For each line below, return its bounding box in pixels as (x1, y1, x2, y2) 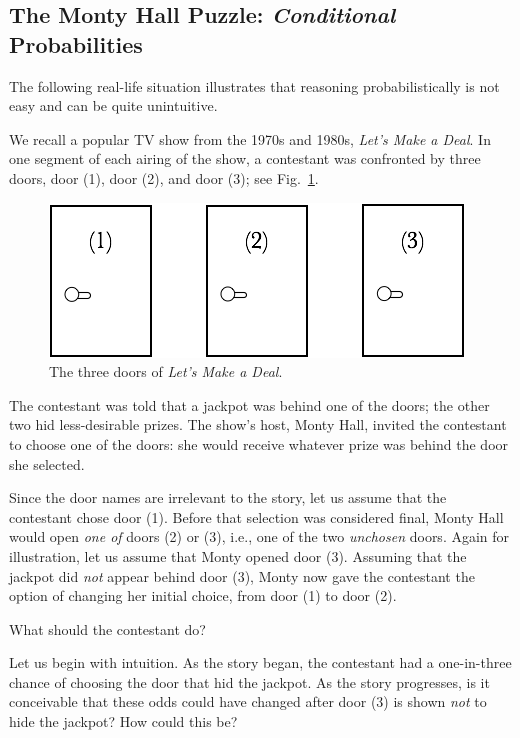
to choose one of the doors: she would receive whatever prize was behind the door (9, 433, 509, 454)
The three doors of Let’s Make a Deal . (49, 361, 283, 382)
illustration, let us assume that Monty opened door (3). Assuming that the (9, 545, 467, 566)
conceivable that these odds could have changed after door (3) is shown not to (9, 691, 487, 712)
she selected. (9, 453, 85, 474)
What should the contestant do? (9, 618, 206, 639)
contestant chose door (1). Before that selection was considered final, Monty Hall (9, 506, 504, 527)
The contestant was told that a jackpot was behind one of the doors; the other (9, 394, 490, 415)
